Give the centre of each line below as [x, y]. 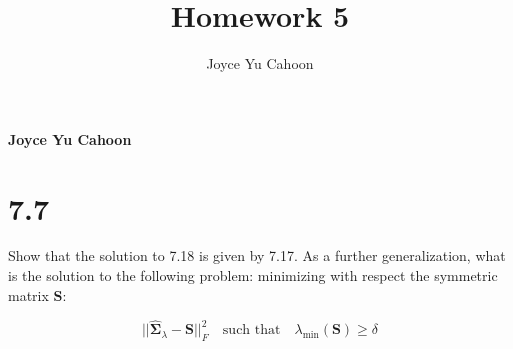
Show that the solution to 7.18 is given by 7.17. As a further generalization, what [257, 255]
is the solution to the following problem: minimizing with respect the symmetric [253, 275]
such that [251, 330]
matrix [28, 294]
